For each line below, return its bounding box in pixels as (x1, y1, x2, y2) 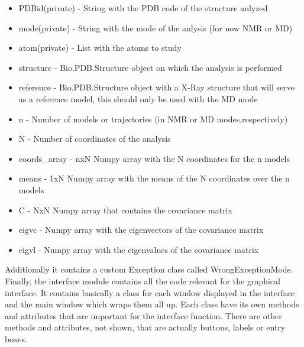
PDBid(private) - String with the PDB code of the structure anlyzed (18, 2, 268, 14)
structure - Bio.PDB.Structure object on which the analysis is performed (18, 61, 282, 73)
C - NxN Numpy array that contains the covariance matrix (18, 203, 232, 216)
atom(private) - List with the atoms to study (18, 41, 182, 54)
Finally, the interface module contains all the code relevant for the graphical (5, 274, 280, 287)
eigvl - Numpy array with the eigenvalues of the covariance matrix (18, 243, 259, 255)
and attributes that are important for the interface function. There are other (5, 309, 282, 322)
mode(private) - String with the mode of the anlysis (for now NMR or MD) (18, 21, 293, 34)
